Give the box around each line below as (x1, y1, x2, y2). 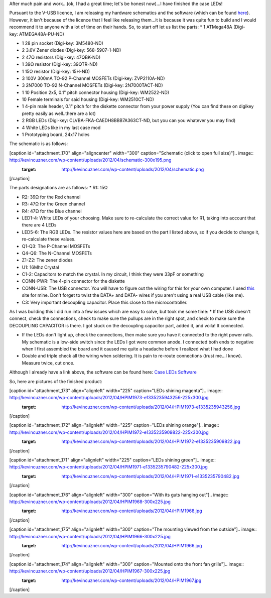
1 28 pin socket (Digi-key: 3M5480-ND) (22, 40, 104, 46)
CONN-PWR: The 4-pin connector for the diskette (22, 278, 125, 284)
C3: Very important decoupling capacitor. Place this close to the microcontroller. (22, 299, 188, 305)
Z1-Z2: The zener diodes (22, 257, 73, 263)
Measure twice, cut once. (22, 360, 75, 366)
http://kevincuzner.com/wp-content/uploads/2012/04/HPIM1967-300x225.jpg (9, 568, 171, 574)
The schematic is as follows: (9, 141, 68, 147)
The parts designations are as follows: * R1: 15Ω (9, 185, 108, 191)
